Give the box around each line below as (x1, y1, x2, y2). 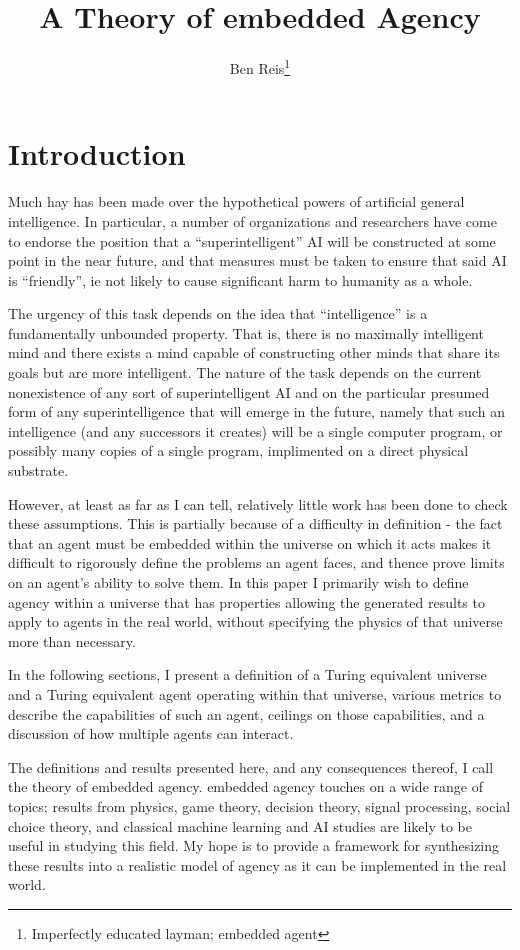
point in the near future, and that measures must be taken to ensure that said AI (8, 250, 507, 271)
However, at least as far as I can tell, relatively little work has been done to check (8, 493, 508, 514)
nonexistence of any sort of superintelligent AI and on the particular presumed (8, 381, 490, 402)
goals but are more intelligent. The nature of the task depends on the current (8, 362, 482, 383)
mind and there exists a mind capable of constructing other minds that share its (8, 342, 500, 363)
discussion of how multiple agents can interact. (8, 723, 294, 744)
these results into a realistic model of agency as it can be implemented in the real (8, 854, 507, 875)
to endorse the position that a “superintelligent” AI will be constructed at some (8, 230, 496, 251)
